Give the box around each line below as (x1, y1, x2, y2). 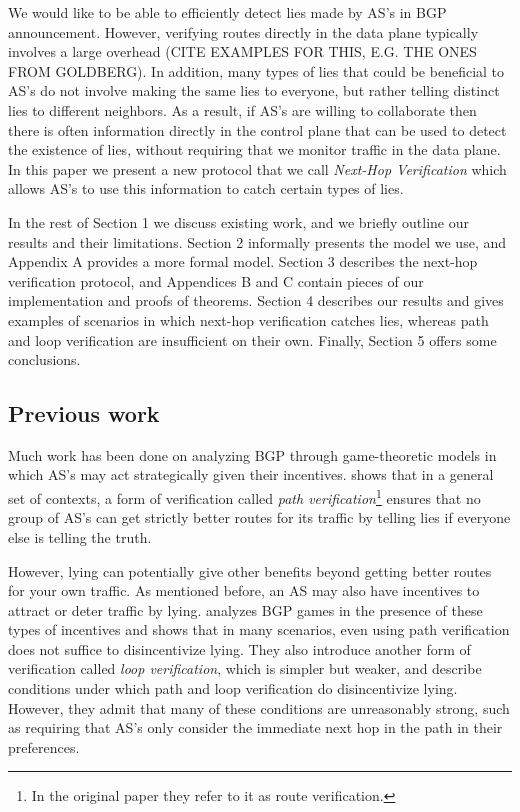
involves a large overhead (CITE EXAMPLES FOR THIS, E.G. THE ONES (8, 41, 477, 62)
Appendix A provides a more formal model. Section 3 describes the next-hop (8, 251, 478, 272)
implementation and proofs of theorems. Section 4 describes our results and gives (8, 290, 504, 311)
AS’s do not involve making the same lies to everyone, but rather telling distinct (8, 80, 500, 101)
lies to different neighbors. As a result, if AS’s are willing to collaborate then (8, 99, 477, 120)
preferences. (8, 736, 80, 757)
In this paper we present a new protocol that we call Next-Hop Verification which (8, 158, 507, 179)
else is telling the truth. (8, 526, 152, 547)
